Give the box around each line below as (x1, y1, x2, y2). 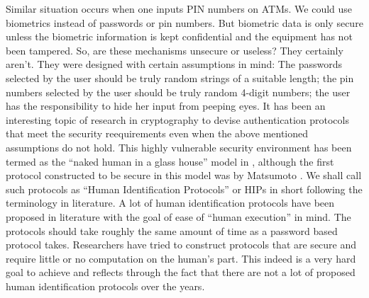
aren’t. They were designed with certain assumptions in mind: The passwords (6, 57, 342, 71)
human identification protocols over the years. (6, 278, 205, 293)
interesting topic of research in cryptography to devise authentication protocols (6, 112, 349, 127)
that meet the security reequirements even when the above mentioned (6, 126, 309, 141)
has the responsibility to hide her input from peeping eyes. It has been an (6, 98, 326, 113)
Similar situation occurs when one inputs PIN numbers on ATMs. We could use (6, 1, 353, 16)
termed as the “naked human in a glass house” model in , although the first (6, 154, 334, 168)
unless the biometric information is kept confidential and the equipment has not (6, 29, 353, 44)
